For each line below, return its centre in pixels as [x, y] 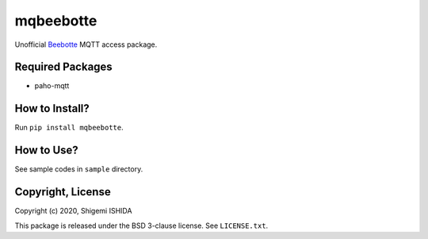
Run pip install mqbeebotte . [69, 128]
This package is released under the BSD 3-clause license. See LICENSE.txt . [141, 226]
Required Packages [63, 67]
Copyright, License [63, 192]
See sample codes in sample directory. [79, 169]
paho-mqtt [52, 86]
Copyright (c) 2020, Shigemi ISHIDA [73, 211]
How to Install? [52, 108]
